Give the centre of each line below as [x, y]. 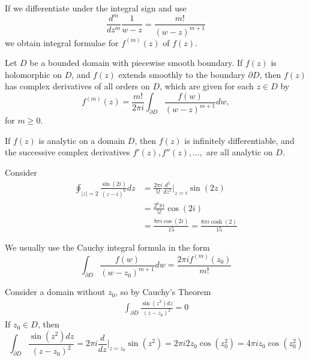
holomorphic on [33, 74]
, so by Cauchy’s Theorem [163, 292]
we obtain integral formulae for [62, 42]
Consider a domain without [55, 292]
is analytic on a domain [82, 140]
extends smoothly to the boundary [182, 74]
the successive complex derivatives [67, 152]
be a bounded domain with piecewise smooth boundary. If [136, 63]
